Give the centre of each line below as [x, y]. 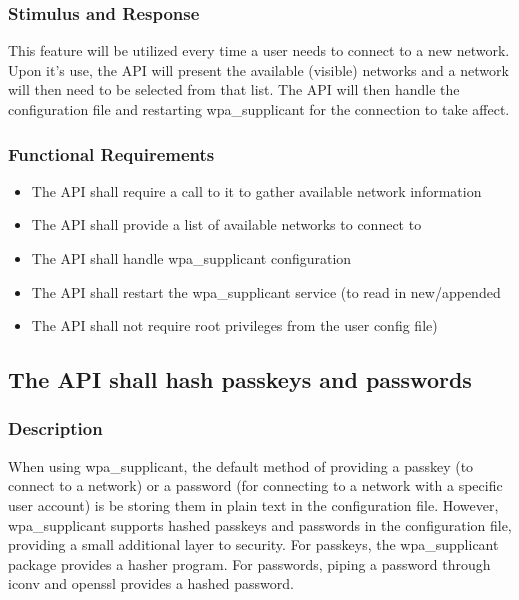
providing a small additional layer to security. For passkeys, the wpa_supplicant [253, 544]
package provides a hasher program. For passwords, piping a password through [249, 563]
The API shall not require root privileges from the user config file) [234, 325]
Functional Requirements [111, 153]
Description [55, 428]
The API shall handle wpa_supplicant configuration [191, 258]
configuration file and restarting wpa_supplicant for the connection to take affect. [259, 109]
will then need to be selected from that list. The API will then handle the [234, 89]
